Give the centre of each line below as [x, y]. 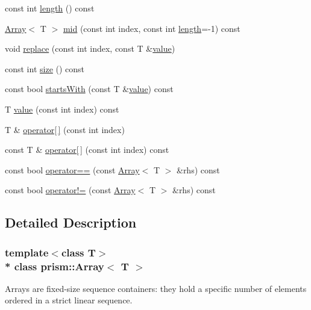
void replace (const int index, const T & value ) [90, 48]
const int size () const [45, 68]
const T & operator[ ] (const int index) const [87, 150]
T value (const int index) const [62, 109]
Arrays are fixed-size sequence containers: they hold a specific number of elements [156, 288]
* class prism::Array [55, 266]
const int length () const [50, 8]
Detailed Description [71, 222]
